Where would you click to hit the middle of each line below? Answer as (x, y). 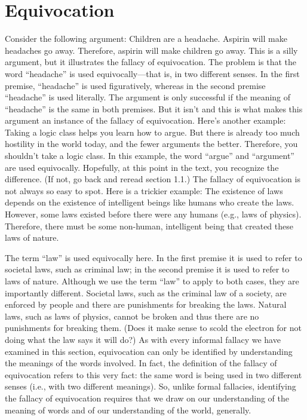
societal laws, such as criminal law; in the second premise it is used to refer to (147, 269)
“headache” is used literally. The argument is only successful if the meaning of (148, 97)
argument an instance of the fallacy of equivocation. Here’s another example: (145, 120)
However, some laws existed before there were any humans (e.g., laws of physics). (153, 214)
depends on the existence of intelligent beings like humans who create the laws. (150, 202)
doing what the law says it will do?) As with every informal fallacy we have (143, 339)
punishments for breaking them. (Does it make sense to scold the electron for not (153, 328)
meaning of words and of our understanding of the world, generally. (128, 410)
